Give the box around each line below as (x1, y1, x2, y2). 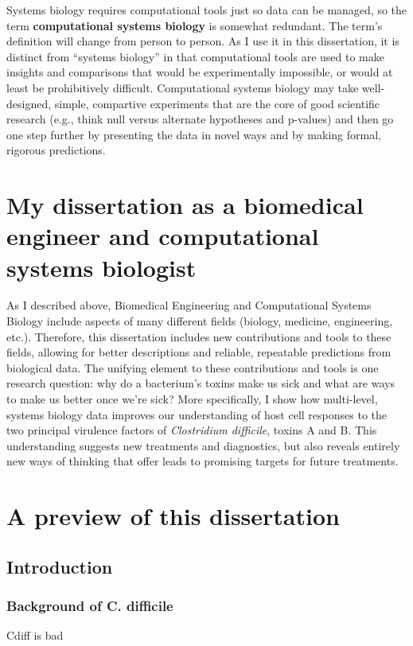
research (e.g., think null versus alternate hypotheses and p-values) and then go (6, 111, 394, 127)
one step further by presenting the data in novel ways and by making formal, (6, 126, 381, 142)
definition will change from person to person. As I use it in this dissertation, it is (6, 33, 399, 49)
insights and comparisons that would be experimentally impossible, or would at (6, 64, 393, 80)
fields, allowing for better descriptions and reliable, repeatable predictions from (6, 344, 392, 360)
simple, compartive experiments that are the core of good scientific (54, 95, 380, 111)
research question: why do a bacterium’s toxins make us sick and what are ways (6, 375, 395, 391)
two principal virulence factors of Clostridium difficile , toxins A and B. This (6, 422, 377, 438)
